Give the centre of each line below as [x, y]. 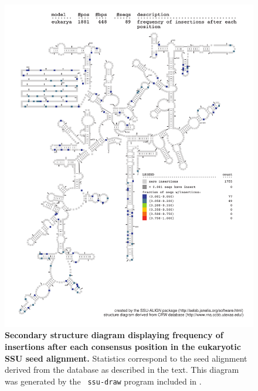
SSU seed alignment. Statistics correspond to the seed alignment [126, 358]
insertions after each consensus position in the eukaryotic [123, 347]
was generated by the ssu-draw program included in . [103, 381]
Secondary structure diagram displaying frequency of [114, 335]
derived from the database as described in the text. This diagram [122, 370]
